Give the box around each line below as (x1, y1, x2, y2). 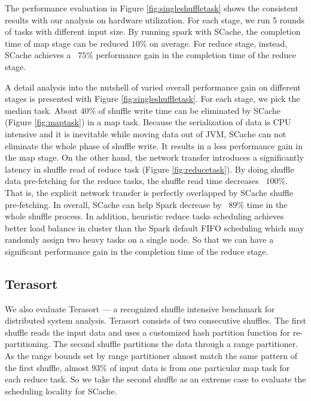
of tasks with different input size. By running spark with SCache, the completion (5, 25, 301, 38)
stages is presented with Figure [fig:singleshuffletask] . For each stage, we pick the (5, 92, 300, 105)
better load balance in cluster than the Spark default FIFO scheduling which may (5, 221, 304, 234)
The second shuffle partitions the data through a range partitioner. (53, 337, 298, 350)
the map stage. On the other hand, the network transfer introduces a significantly (5, 151, 304, 164)
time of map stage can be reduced (5, 37, 129, 49)
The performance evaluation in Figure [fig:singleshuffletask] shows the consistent (5, 2, 298, 14)
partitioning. (5, 337, 51, 350)
